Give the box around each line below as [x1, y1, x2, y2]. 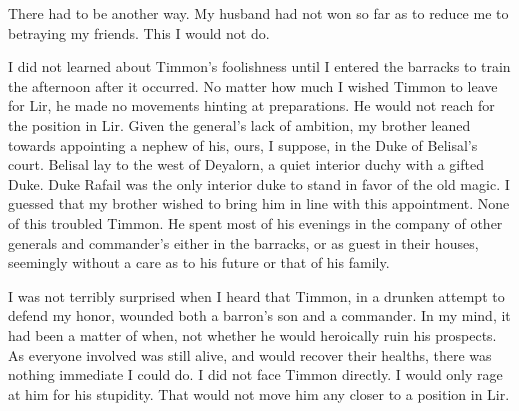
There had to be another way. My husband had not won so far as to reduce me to [8, 3, 509, 23]
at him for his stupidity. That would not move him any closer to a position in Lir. [8, 383, 510, 404]
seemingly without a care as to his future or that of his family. [8, 252, 390, 273]
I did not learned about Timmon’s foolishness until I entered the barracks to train [8, 56, 511, 77]
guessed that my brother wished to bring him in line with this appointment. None [8, 193, 510, 214]
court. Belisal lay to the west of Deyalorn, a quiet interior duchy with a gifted [8, 154, 484, 175]
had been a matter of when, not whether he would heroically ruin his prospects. [8, 324, 497, 345]
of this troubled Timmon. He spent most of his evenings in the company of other [8, 212, 503, 233]
